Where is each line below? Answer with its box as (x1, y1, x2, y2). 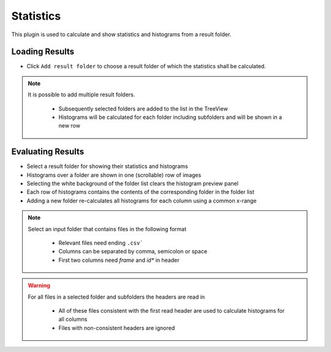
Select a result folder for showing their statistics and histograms (26, 163, 188, 170)
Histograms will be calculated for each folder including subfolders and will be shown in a (58, 113, 282, 121)
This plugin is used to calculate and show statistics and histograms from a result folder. (11, 31, 232, 38)
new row (58, 122, 81, 129)
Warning (28, 282, 50, 289)
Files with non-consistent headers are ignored (58, 324, 175, 331)
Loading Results (11, 47, 75, 57)
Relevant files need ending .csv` (58, 239, 143, 247)
